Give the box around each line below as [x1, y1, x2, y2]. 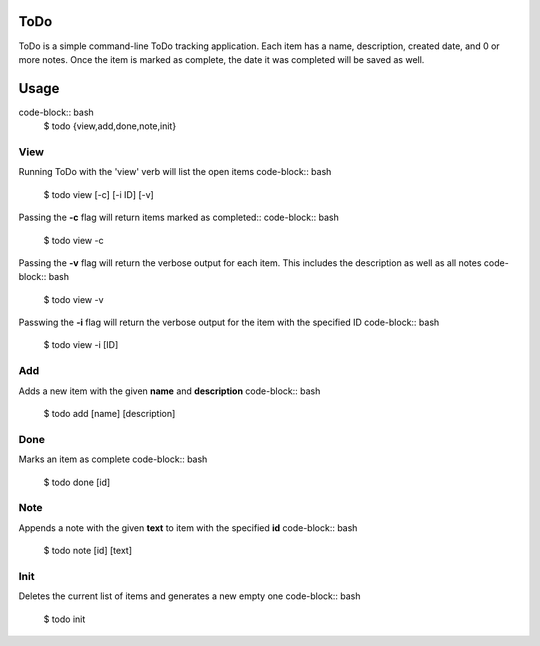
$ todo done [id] [43, 476, 111, 488]
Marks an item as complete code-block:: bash [18, 453, 208, 465]
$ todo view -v [43, 293, 104, 305]
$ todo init [43, 613, 86, 625]
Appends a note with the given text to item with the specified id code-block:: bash [18, 521, 358, 534]
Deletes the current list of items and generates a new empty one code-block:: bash [18, 590, 361, 602]
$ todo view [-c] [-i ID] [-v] [43, 188, 154, 200]
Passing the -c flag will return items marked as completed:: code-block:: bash [18, 211, 339, 224]
